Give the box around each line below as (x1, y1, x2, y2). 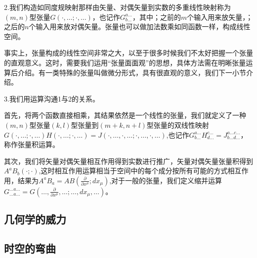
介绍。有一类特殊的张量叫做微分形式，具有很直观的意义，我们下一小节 (17, 67, 246, 77)
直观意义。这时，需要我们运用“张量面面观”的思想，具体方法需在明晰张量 (10, 57, 246, 67)
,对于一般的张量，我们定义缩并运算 (109, 175, 222, 185)
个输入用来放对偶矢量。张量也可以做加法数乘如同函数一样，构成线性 (29, 21, 251, 32)
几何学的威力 (4, 211, 66, 227)
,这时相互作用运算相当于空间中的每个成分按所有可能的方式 (39, 165, 228, 176)
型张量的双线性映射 (146, 119, 209, 130)
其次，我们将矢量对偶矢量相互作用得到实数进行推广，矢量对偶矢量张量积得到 (4, 155, 253, 166)
